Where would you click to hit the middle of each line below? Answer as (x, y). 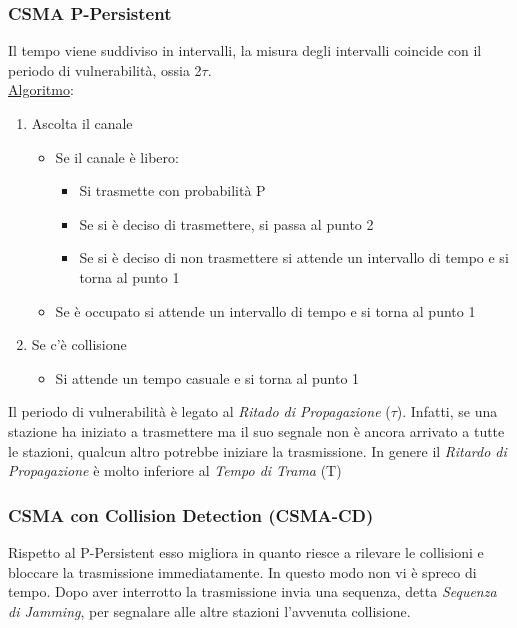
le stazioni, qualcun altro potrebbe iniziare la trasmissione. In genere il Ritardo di (257, 450)
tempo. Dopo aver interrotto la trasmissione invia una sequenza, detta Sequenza (252, 591)
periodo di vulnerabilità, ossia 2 (105, 69)
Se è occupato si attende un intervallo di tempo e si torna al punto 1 (265, 310)
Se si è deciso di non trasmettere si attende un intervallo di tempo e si (294, 257)
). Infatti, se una (447, 411)
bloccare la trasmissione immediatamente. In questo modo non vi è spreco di (242, 571)
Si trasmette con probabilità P (172, 190)
